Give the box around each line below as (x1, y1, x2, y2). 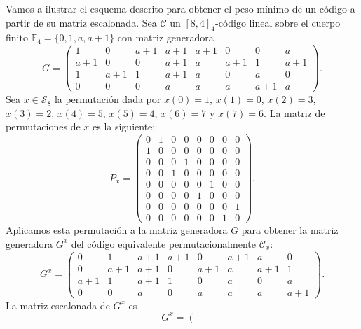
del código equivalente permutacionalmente (71, 236, 257, 251)
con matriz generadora (117, 30, 214, 45)
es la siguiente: (93, 119, 156, 134)
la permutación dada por (54, 92, 161, 106)
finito (6, 30, 28, 45)
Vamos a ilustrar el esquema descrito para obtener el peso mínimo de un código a (6, 1, 355, 15)
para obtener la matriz (241, 223, 339, 237)
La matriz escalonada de (6, 297, 110, 312)
